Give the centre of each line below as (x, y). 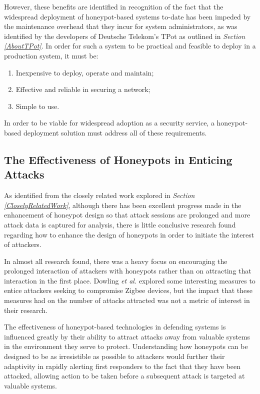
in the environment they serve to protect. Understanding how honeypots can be (126, 346)
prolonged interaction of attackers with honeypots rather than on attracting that (128, 271)
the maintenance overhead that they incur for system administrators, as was (121, 26)
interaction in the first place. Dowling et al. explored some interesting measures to (130, 280)
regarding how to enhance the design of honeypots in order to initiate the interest (129, 234)
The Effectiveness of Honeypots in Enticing (118, 159)
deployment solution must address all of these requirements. (115, 132)
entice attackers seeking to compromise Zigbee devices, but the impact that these (128, 290)
